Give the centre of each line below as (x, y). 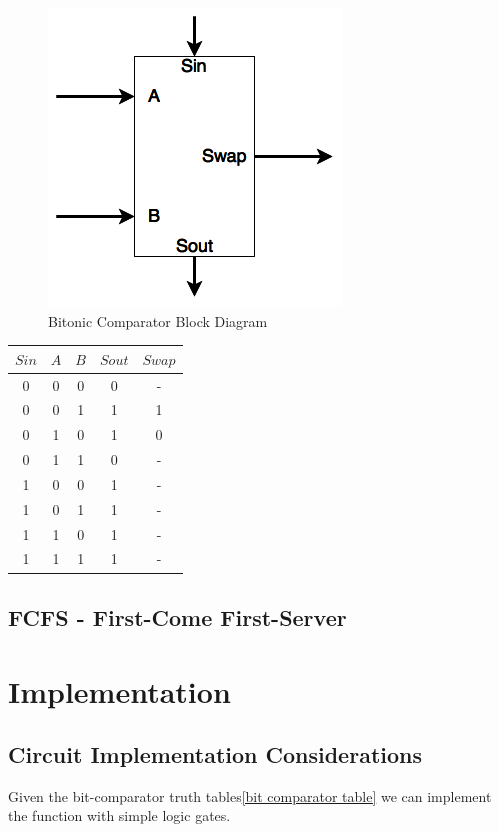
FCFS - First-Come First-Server (177, 616)
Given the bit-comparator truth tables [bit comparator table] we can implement (250, 795)
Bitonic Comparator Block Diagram (158, 320)
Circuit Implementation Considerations (215, 754)
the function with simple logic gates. (119, 815)
